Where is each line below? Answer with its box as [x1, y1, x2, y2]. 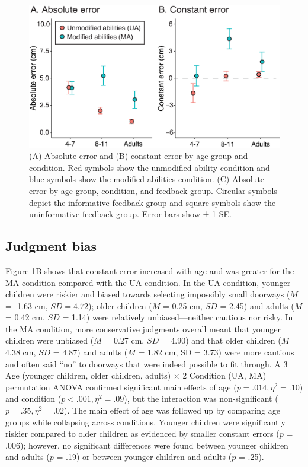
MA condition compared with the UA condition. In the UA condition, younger [5, 276, 291, 288]
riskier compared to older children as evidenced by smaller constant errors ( [5, 427, 280, 440]
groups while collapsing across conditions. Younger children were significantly [5, 415, 285, 428]
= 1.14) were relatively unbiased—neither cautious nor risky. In [62, 311, 293, 323]
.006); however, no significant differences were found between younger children [5, 439, 288, 451]
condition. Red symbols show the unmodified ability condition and [29, 161, 270, 173]
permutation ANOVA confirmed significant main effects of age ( [5, 380, 237, 393]
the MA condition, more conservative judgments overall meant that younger [5, 322, 281, 335]
